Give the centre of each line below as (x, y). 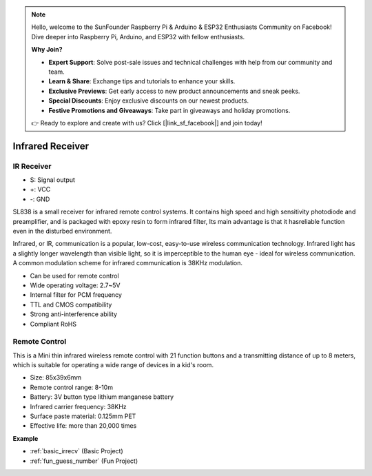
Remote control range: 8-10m (72, 387)
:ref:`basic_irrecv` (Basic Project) (76, 451)
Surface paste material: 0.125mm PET (83, 416)
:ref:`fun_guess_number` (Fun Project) (84, 461)
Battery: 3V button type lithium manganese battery (102, 397)
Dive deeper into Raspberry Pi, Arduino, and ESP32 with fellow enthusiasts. (138, 37)
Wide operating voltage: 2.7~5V (75, 285)
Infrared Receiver (51, 146)
